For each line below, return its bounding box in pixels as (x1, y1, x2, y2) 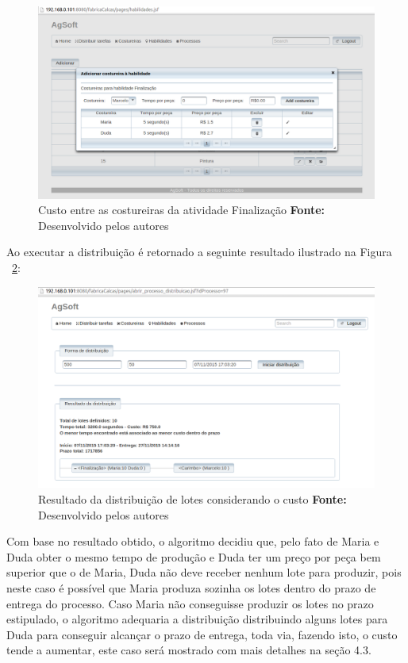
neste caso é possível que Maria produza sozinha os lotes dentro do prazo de (6, 579, 376, 596)
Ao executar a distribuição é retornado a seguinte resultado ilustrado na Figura (6, 243, 392, 260)
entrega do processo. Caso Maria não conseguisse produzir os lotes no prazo (6, 595, 374, 611)
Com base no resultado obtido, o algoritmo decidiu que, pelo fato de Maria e (6, 533, 379, 550)
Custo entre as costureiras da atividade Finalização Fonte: (38, 201, 325, 218)
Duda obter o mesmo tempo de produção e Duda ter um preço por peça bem (6, 548, 381, 565)
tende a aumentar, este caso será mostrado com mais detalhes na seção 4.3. (6, 642, 371, 658)
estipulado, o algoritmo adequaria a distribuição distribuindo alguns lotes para (6, 611, 388, 627)
